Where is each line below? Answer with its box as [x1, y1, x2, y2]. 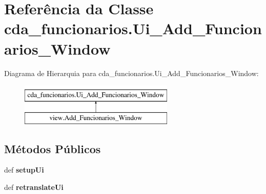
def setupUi [4, 164, 44, 175]
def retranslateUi [4, 182, 64, 192]
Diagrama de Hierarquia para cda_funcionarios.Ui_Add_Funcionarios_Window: [4, 67, 259, 78]
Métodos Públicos [4, 140, 101, 156]
